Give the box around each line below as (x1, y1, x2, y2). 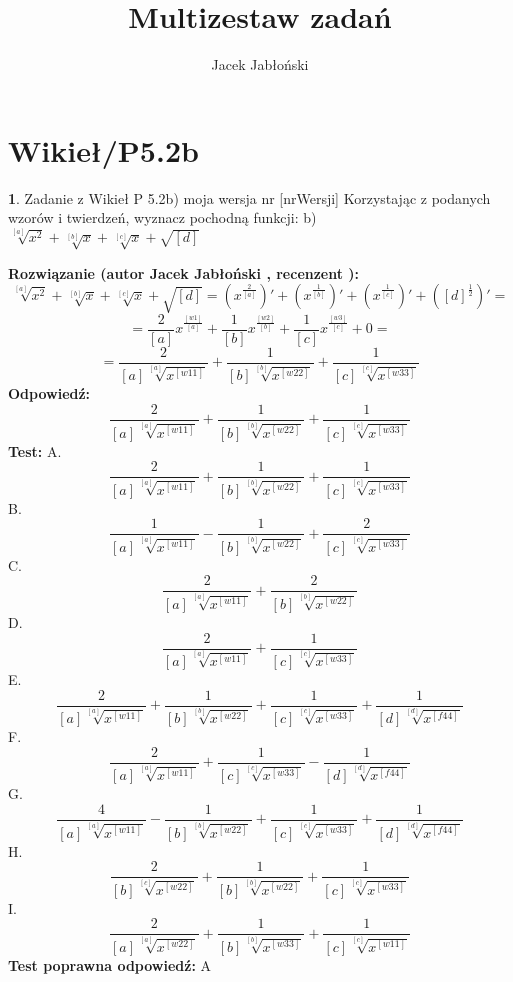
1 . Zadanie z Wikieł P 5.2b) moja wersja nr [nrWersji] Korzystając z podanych (8, 187, 491, 208)
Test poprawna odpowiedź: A (8, 954, 212, 975)
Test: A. (8, 440, 62, 461)
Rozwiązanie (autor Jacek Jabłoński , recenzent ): (8, 262, 360, 283)
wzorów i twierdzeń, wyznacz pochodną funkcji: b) (8, 207, 317, 228)
